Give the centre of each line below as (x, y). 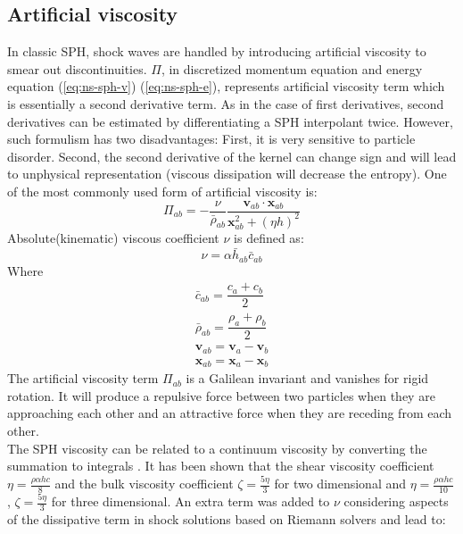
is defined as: (269, 238)
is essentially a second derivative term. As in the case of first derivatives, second (226, 103)
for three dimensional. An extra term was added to (190, 501)
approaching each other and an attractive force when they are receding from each (230, 413)
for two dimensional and (340, 484)
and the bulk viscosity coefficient (144, 484)
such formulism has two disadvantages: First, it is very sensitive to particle (211, 139)
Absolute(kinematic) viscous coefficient (113, 238)
